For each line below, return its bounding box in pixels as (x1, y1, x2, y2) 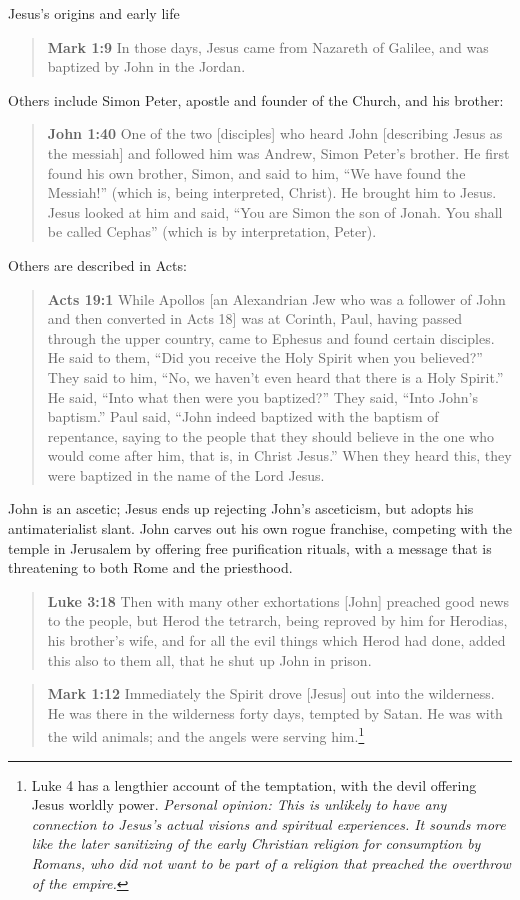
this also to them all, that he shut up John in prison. (47, 649, 372, 670)
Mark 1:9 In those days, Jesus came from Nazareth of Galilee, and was (47, 36, 489, 57)
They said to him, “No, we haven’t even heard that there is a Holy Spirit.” (47, 366, 504, 387)
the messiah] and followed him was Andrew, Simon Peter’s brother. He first (47, 142, 510, 163)
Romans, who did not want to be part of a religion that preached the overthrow (31, 853, 511, 874)
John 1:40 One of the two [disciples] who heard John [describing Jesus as (47, 123, 503, 144)
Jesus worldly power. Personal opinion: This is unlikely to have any (31, 794, 447, 815)
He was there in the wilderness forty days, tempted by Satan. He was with (47, 702, 503, 723)
